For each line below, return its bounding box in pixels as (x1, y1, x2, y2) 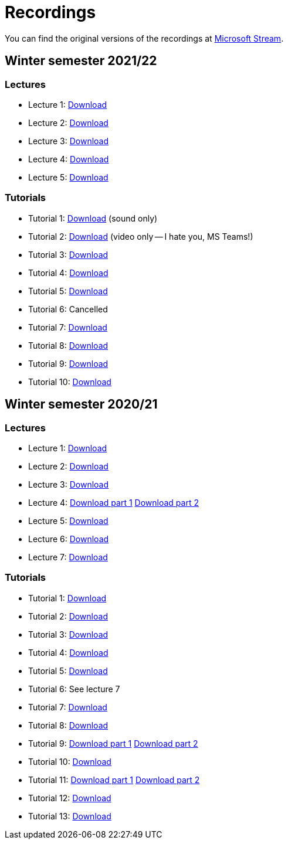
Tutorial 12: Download (28, 792, 111, 803)
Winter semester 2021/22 (5, 53, 157, 69)
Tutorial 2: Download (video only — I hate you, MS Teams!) (28, 231, 253, 241)
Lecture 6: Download (28, 533, 109, 544)
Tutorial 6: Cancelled (28, 304, 108, 314)
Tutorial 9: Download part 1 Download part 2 (28, 738, 198, 748)
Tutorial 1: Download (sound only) (28, 213, 158, 223)
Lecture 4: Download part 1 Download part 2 (28, 497, 199, 508)
